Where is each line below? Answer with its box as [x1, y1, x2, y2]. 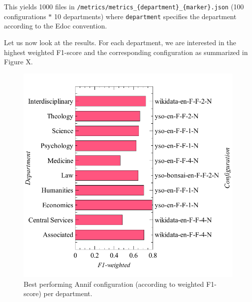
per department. [43, 288, 93, 299]
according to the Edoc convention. [4, 21, 107, 31]
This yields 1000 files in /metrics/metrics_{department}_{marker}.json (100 [4, 1, 244, 11]
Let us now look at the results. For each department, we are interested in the [4, 37, 236, 47]
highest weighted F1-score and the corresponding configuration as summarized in [4, 47, 248, 57]
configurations [4, 11, 46, 21]
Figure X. [4, 56, 33, 67]
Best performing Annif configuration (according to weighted [24, 278, 204, 289]
